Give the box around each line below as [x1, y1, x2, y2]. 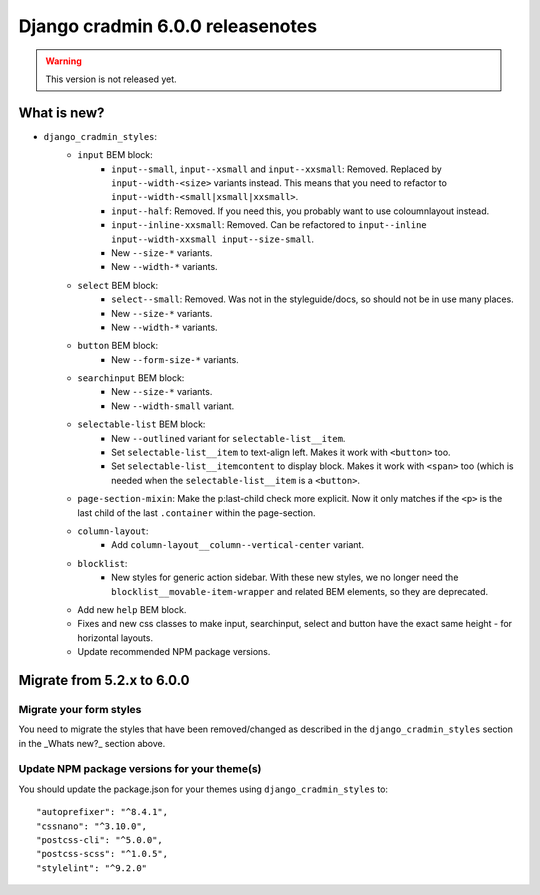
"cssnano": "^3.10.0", [36, 820, 148, 832]
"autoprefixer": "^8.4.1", [36, 806, 169, 818]
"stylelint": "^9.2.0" [36, 862, 148, 874]
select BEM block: [77, 279, 159, 291]
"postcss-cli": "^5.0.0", [36, 834, 164, 845]
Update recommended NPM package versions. [77, 646, 271, 658]
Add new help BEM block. [77, 603, 187, 615]
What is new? [18, 104, 105, 121]
